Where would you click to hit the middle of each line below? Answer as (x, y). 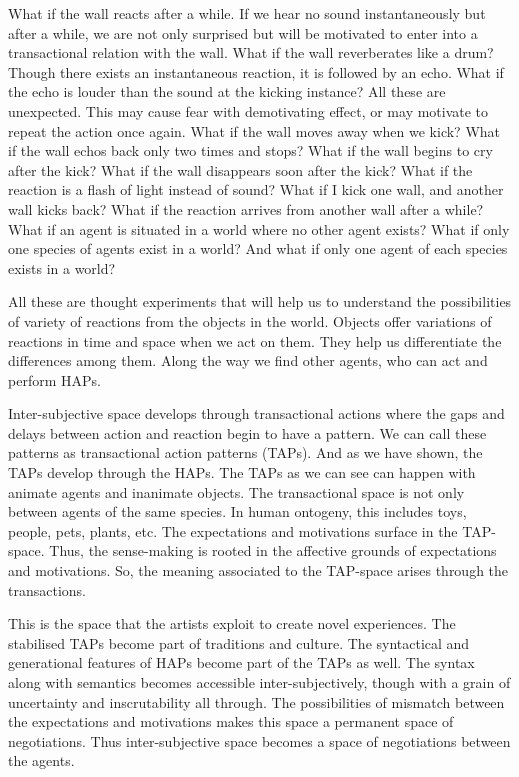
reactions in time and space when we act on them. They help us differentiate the (255, 340)
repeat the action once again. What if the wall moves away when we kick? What (254, 130)
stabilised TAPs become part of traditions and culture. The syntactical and (239, 642)
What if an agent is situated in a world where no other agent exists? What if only (259, 228)
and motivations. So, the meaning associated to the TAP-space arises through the (258, 570)
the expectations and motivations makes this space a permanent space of (231, 721)
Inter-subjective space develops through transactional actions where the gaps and (256, 413)
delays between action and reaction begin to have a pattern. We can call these (247, 432)
